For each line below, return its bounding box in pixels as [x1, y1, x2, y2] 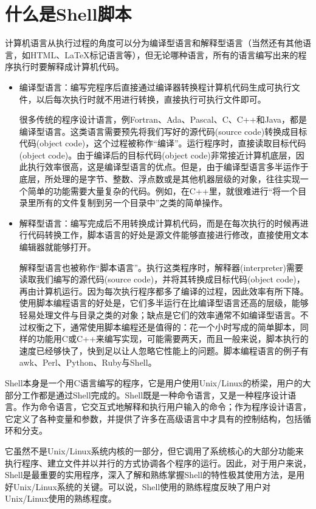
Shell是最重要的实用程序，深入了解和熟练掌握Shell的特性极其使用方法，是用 [5, 468, 305, 481]
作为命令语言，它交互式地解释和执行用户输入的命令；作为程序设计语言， [21, 400, 311, 413]
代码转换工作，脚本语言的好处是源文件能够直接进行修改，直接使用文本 [27, 228, 309, 241]
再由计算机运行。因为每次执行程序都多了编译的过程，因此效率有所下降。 [19, 284, 309, 297]
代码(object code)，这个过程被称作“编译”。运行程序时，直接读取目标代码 [19, 137, 306, 149]
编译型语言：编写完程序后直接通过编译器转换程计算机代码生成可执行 [19, 80, 292, 93]
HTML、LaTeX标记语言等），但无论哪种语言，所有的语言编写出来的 [30, 48, 298, 61]
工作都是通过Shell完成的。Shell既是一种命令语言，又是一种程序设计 [21, 388, 288, 401]
